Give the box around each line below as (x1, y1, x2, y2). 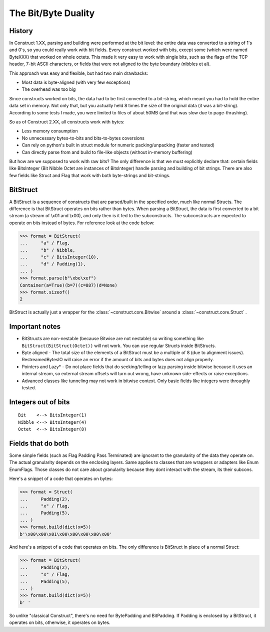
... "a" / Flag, (19, 240, 70, 246)
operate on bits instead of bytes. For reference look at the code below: (9, 220, 155, 226)
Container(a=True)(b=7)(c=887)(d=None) (19, 282, 117, 288)
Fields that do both (9, 439, 69, 447)
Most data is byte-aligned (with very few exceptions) (21, 79, 131, 85)
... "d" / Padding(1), (19, 261, 86, 267)
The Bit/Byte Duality (9, 8, 95, 19)
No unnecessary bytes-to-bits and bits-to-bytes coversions (21, 135, 145, 141)
